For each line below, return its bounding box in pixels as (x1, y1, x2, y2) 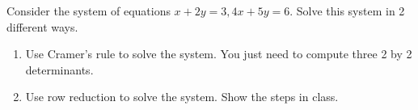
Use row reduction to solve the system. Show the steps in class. (25, 88, 339, 105)
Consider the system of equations (6, 2, 171, 19)
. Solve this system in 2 (289, 2, 405, 19)
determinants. (25, 61, 94, 78)
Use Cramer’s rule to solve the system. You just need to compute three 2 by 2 (25, 45, 412, 62)
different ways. (6, 18, 78, 35)
